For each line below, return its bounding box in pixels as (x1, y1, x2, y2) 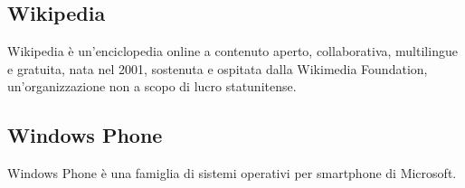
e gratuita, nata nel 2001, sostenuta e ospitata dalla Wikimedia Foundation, (7, 59, 428, 78)
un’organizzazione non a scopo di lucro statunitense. (7, 77, 297, 96)
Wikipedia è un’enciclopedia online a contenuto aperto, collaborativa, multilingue (7, 42, 458, 61)
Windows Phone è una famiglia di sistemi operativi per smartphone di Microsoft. (7, 164, 457, 183)
